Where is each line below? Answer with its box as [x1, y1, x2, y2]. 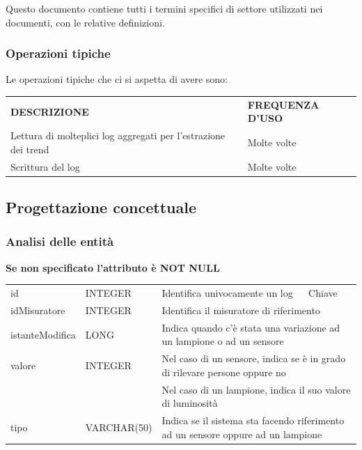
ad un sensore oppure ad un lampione [162, 426, 322, 441]
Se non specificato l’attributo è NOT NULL [6, 260, 220, 274]
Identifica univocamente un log [162, 286, 293, 300]
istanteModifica [10, 327, 76, 341]
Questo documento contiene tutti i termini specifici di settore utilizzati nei [6, 1, 323, 15]
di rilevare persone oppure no [162, 364, 286, 379]
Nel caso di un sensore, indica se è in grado [162, 351, 346, 366]
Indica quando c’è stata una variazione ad [162, 320, 340, 334]
